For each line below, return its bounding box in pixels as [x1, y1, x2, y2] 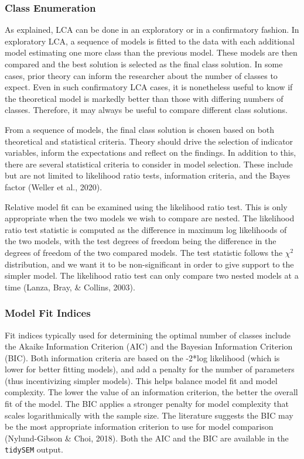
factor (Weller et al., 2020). [5, 180, 103, 193]
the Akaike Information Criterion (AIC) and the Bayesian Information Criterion [5, 340, 293, 352]
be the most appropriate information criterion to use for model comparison [5, 420, 274, 433]
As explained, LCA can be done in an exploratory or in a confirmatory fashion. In [5, 23, 299, 36]
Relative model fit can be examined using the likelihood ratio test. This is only [5, 200, 288, 213]
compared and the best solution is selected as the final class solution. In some [5, 58, 283, 70]
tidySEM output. [5, 443, 63, 455]
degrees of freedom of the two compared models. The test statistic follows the [5, 246, 283, 258]
